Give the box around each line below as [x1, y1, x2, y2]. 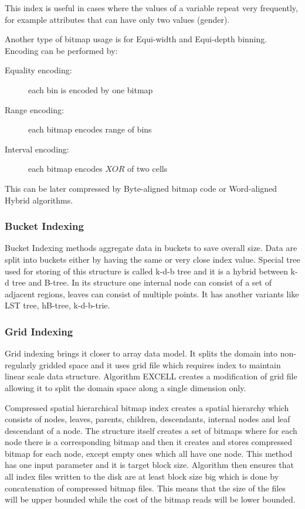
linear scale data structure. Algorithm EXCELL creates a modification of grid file [5, 370, 297, 382]
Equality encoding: [5, 64, 72, 76]
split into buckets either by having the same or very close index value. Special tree [5, 253, 300, 265]
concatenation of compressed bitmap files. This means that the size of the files [5, 481, 286, 494]
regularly [5, 358, 37, 371]
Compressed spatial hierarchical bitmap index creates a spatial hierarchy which [5, 401, 289, 413]
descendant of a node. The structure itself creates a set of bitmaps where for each [5, 424, 297, 436]
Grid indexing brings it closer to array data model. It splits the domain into [5, 347, 277, 359]
